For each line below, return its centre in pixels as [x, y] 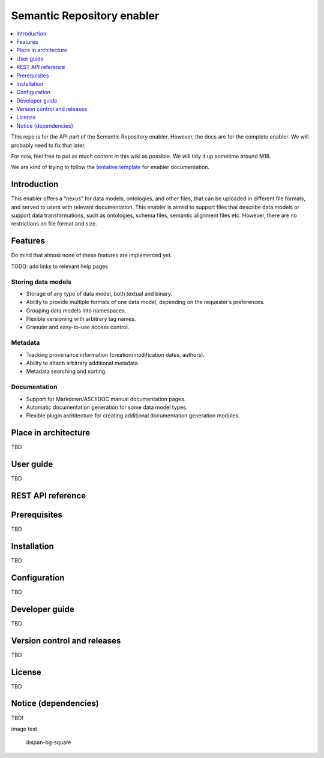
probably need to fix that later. [48, 145]
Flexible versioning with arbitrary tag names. [81, 319]
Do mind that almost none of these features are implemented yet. [91, 255]
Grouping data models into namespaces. [76, 310]
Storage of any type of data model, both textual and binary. [99, 293]
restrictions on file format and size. [54, 224]
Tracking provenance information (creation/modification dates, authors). [115, 354]
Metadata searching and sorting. [67, 371]
